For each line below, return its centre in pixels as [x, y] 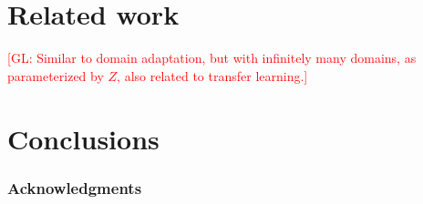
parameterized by [56, 75]
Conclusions [83, 138]
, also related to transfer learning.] [212, 75]
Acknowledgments [75, 187]
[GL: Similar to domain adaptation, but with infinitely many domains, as [212, 58]
